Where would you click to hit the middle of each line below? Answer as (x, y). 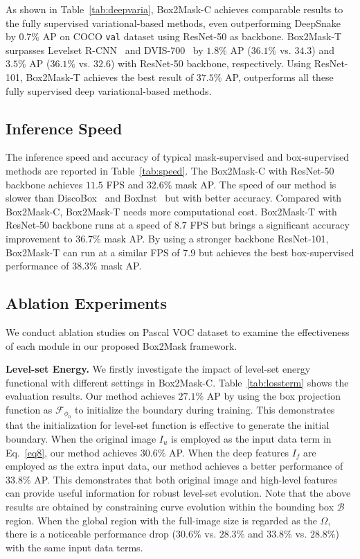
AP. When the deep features (229, 452)
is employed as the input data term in (251, 438)
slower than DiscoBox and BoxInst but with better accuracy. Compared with (174, 198)
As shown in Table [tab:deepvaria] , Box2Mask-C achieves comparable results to (174, 9)
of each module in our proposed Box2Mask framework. (121, 345)
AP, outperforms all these (279, 77)
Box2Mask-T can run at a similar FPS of (93, 252)
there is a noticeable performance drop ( (91, 534)
